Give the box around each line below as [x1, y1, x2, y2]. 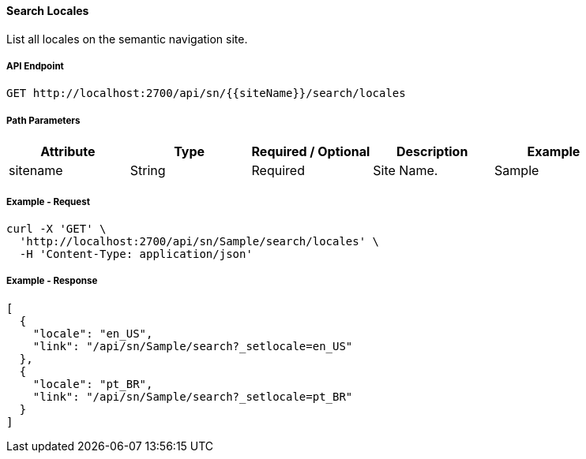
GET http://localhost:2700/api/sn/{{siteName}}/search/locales [6, 87, 406, 100]
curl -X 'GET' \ [6, 222, 107, 235]
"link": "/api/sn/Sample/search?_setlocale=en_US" [32, 339, 353, 353]
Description [396, 144, 468, 160]
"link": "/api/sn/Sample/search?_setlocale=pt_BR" [32, 390, 353, 403]
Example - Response [6, 275, 98, 287]
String [130, 162, 166, 179]
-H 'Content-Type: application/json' [19, 247, 253, 260]
